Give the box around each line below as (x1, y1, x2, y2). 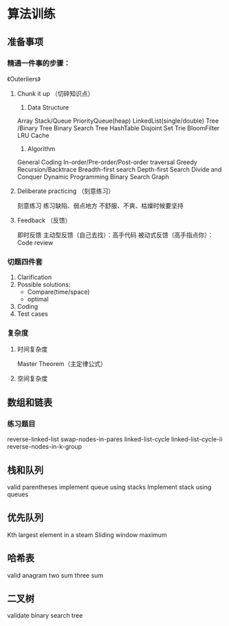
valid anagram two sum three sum (7, 571, 104, 579)
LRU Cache (17, 131, 50, 139)
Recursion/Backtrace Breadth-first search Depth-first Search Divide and (17, 165, 222, 173)
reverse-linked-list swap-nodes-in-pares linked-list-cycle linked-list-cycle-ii (7, 435, 223, 443)
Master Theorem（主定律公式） (17, 360, 107, 368)
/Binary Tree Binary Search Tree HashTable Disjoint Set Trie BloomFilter (17, 123, 220, 132)
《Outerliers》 (7, 74, 41, 83)
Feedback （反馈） (17, 216, 72, 224)
